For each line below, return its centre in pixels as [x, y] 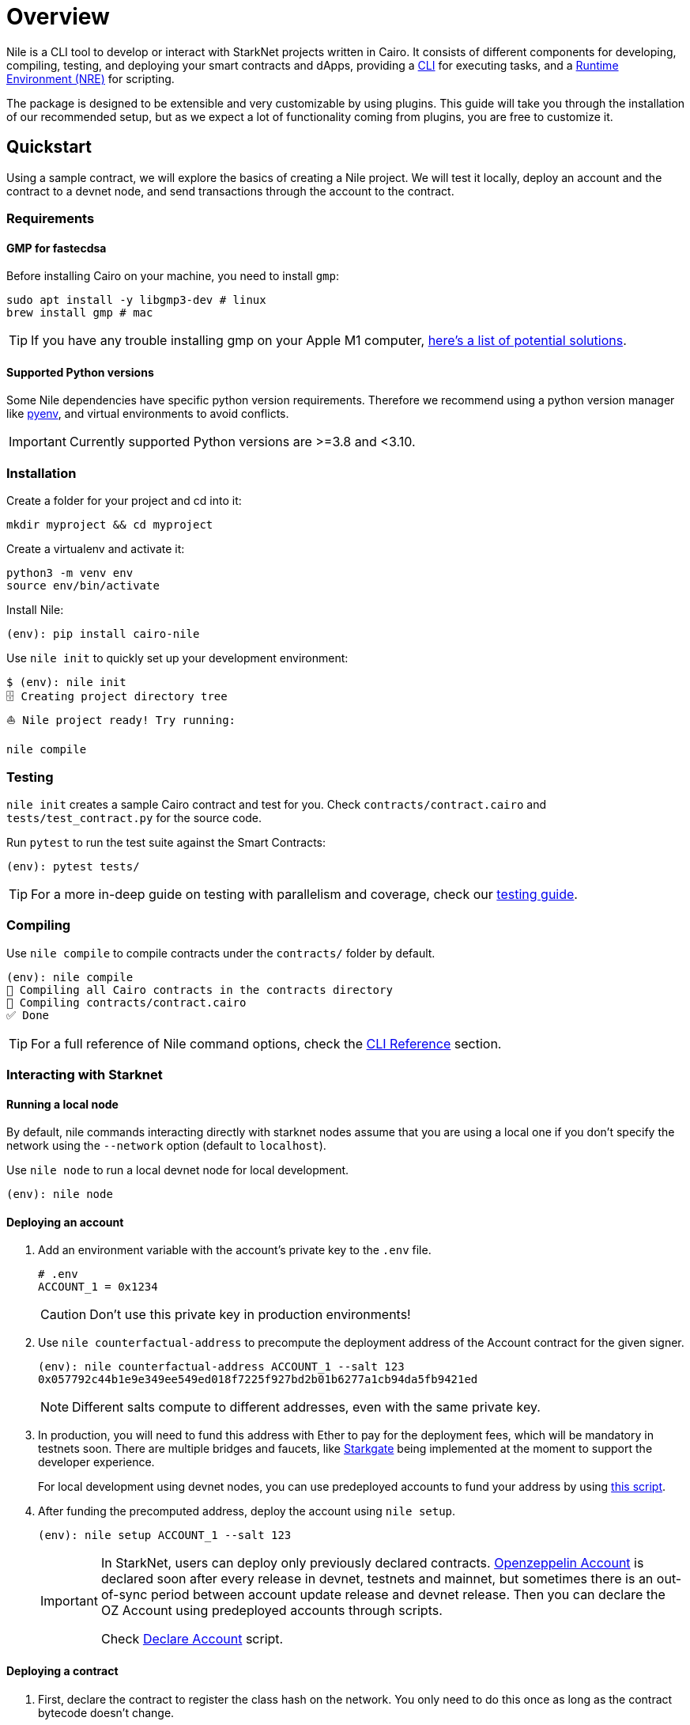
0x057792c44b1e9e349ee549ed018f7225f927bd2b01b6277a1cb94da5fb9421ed [258, 1380]
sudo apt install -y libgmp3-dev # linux [136, 300]
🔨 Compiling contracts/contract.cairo [126, 1002]
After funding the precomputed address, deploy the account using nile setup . [247, 1511]
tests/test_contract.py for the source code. [134, 817]
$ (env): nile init [66, 682]
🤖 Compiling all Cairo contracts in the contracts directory [200, 990]
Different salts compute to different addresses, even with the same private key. [306, 1407]
